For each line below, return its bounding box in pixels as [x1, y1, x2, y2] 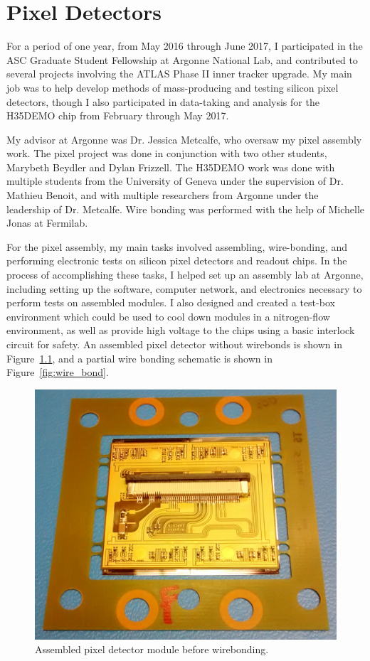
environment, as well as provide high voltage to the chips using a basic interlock [6, 323, 355, 338]
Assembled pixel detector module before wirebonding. [35, 642, 269, 657]
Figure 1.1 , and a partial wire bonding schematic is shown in [6, 350, 273, 365]
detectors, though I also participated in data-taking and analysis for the [6, 94, 319, 109]
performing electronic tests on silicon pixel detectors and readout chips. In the [6, 253, 347, 268]
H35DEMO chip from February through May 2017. [6, 108, 229, 123]
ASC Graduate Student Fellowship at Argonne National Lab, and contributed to [6, 52, 358, 67]
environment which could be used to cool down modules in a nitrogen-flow [6, 308, 330, 323]
